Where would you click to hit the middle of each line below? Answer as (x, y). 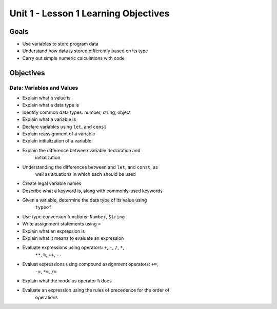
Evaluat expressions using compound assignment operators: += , (90, 264)
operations (47, 297)
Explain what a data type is (51, 105)
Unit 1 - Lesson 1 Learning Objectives (90, 13)
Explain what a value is (46, 98)
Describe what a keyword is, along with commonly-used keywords (93, 191)
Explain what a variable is (49, 119)
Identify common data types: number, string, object (76, 112)
